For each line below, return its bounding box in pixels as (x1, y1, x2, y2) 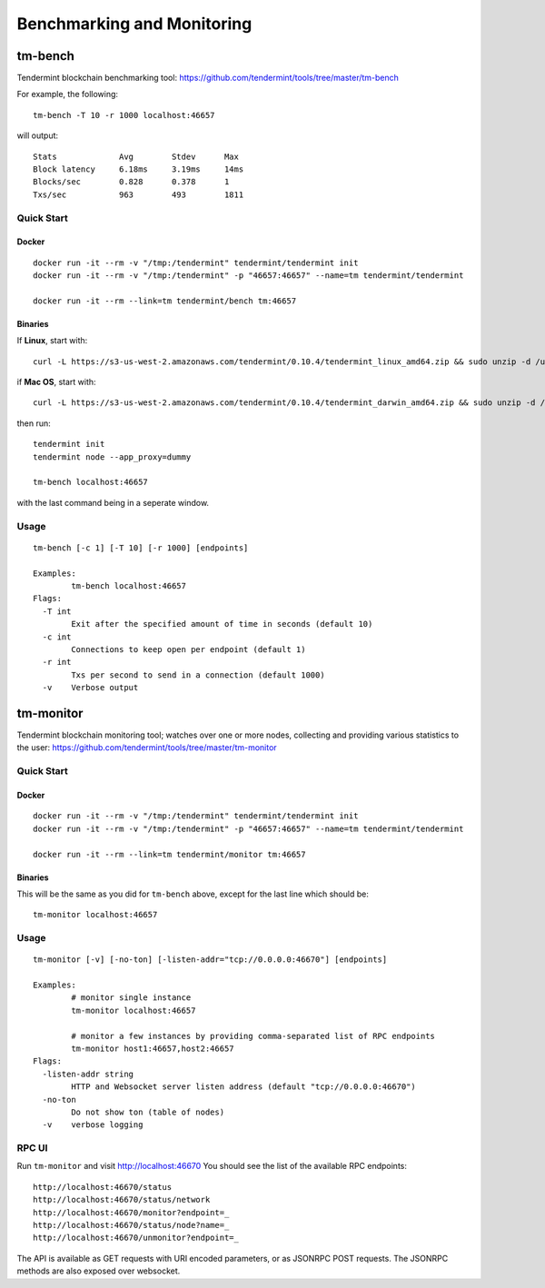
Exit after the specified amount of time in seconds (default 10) (71, 619, 373, 629)
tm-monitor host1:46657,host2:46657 (71, 1043, 235, 1054)
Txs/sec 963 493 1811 (33, 189, 244, 200)
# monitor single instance (71, 993, 192, 1003)
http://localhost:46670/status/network (33, 1194, 211, 1205)
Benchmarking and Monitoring (16, 14, 253, 34)
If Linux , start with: (16, 335, 88, 346)
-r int (42, 657, 72, 668)
